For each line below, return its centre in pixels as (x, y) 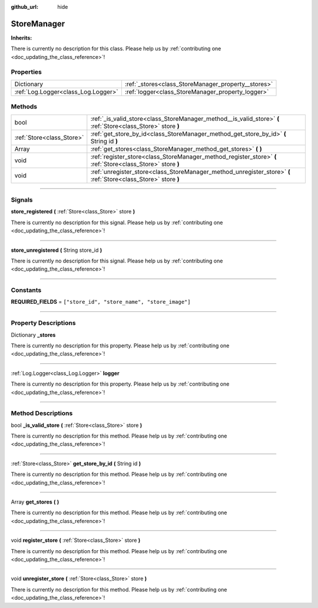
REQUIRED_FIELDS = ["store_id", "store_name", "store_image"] (101, 302)
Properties (26, 72)
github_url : (24, 7)
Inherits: (21, 38)
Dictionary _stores (33, 335)
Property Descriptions (43, 323)
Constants (26, 290)
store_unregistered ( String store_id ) (57, 250)
